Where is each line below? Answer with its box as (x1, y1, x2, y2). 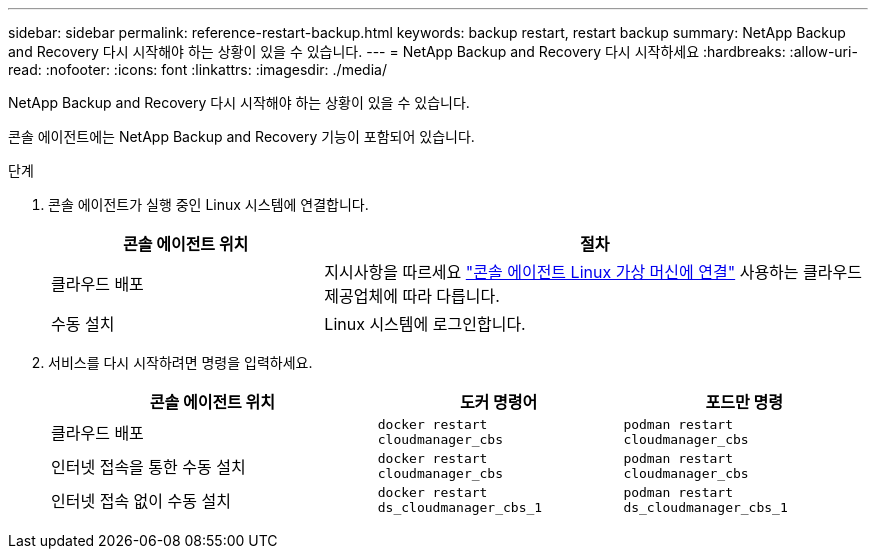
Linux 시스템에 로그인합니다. (324, 314, 526, 334)
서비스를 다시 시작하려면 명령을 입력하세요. (48, 354, 313, 371)
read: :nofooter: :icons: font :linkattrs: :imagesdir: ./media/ (8, 61, 387, 78)
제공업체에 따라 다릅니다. (324, 286, 500, 306)
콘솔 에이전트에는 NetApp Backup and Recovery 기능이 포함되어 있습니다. (8, 128, 475, 145)
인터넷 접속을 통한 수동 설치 (51, 457, 246, 477)
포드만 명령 (705, 392, 783, 412)
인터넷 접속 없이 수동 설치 (51, 491, 231, 511)
